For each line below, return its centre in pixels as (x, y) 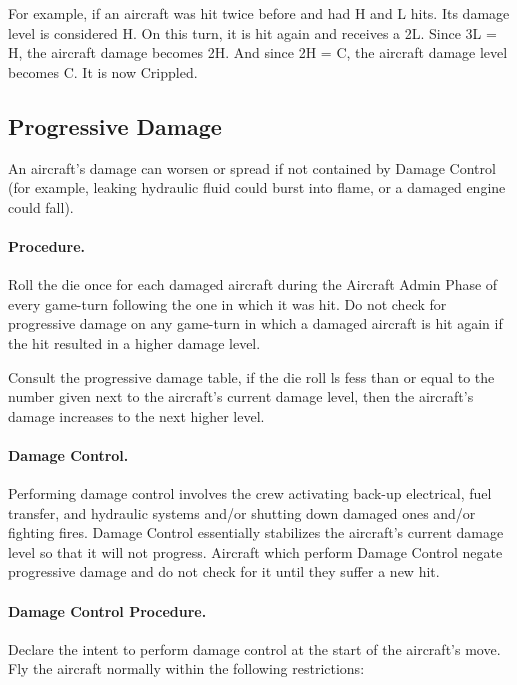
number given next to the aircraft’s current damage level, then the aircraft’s (241, 396)
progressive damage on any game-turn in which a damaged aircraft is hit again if (255, 323)
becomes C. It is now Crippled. (103, 71)
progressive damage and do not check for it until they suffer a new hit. (224, 571)
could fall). (41, 206)
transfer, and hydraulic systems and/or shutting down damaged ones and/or (242, 512)
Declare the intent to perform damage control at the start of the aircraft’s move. (254, 648)
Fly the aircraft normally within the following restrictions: (186, 668)
